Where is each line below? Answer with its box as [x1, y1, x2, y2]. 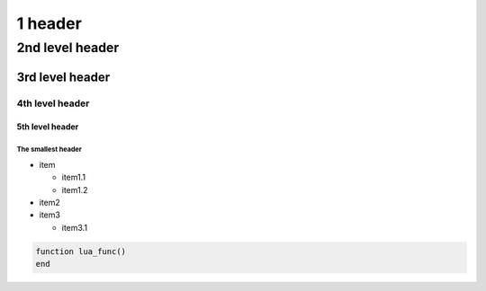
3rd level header [16, 69, 111, 84]
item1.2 [61, 184, 88, 195]
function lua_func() [35, 246, 126, 256]
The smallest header [16, 145, 83, 154]
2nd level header [16, 40, 120, 56]
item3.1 [61, 222, 88, 233]
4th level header [16, 97, 90, 110]
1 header [16, 13, 83, 33]
